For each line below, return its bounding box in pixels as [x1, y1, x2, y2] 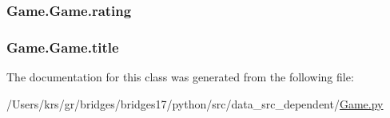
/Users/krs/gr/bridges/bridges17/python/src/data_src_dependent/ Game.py [6, 95, 384, 112]
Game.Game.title [6, 37, 119, 57]
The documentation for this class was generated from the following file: [6, 69, 354, 85]
